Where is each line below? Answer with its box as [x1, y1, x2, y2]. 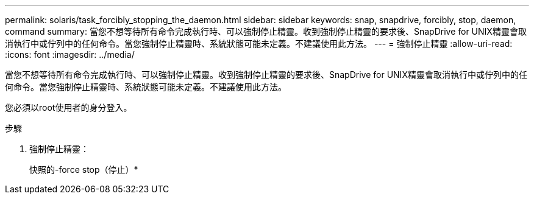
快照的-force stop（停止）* [29, 164, 138, 175]
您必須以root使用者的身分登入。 [5, 102, 132, 113]
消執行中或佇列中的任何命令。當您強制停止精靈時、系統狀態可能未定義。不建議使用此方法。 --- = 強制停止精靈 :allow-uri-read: [5, 38, 513, 49]
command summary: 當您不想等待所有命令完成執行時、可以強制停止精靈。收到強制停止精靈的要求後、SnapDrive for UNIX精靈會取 [5, 26, 527, 37]
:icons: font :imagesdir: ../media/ [5, 49, 135, 60]
